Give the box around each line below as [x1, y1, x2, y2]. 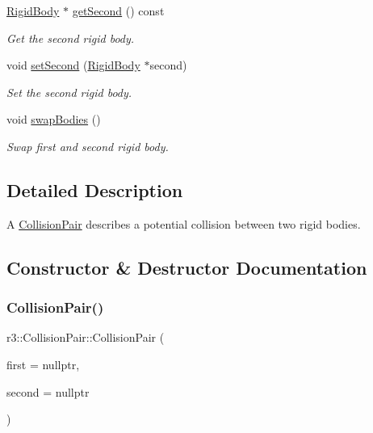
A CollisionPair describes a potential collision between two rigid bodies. [6, 215, 361, 232]
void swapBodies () [6, 111, 101, 128]
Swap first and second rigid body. [6, 137, 169, 154]
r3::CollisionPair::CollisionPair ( [6, 329, 165, 346]
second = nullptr [6, 383, 90, 400]
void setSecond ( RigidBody [6, 57, 140, 74]
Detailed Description [6, 177, 183, 202]
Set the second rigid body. [6, 83, 132, 100]
